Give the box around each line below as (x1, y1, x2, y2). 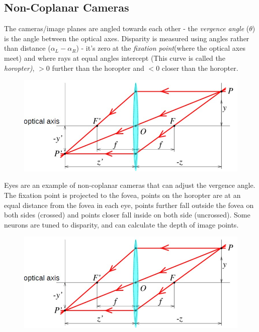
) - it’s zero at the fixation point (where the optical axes (76, 43, 245, 53)
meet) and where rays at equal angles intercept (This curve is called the (4, 52, 225, 63)
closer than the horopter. (161, 62, 238, 73)
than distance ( (4, 43, 51, 53)
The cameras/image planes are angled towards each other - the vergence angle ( (4, 23, 249, 34)
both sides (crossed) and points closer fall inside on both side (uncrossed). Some (4, 209, 250, 220)
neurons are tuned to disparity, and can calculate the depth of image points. (4, 219, 239, 230)
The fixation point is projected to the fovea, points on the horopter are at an (4, 189, 241, 200)
